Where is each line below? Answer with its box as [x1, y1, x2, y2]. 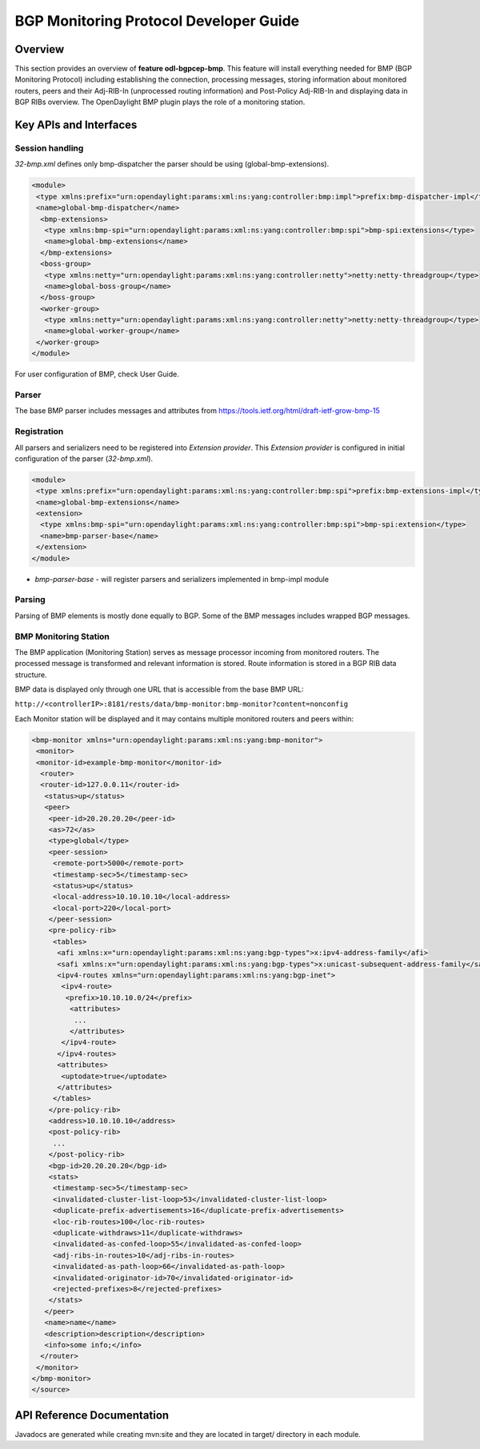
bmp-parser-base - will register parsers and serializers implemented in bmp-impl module [34, 574, 330, 584]
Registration [14, 426, 64, 437]
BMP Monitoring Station [14, 631, 110, 642]
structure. [14, 669, 47, 680]
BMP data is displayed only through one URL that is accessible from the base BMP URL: [14, 684, 304, 694]
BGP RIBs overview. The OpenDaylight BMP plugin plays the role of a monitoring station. [14, 97, 306, 107]
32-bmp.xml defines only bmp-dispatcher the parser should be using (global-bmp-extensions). [14, 159, 330, 169]
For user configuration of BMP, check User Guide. [14, 369, 179, 379]
